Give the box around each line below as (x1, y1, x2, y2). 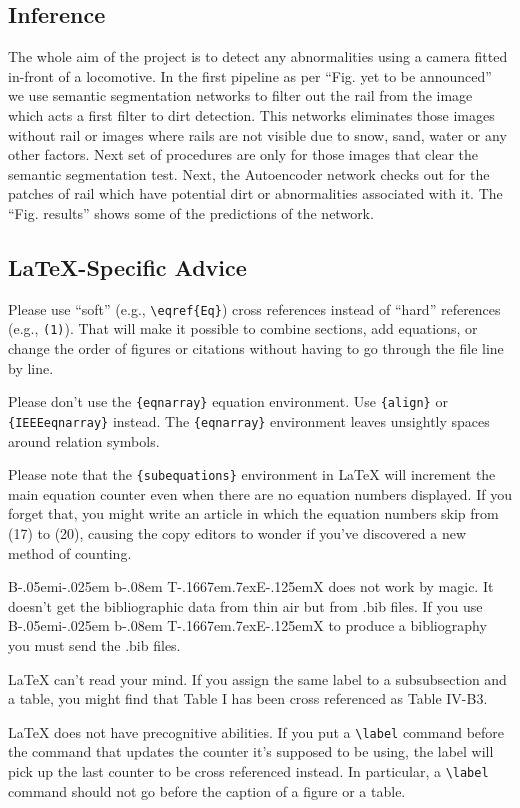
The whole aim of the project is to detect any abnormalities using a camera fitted (8, 46, 508, 67)
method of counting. (8, 542, 132, 563)
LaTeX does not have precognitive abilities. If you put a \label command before (8, 721, 505, 742)
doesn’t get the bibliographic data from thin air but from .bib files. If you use (8, 595, 483, 616)
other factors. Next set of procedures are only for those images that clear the (8, 144, 479, 165)
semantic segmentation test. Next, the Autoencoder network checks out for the (8, 163, 490, 184)
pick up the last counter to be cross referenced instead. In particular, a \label (8, 761, 489, 781)
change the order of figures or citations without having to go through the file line (8, 338, 504, 359)
